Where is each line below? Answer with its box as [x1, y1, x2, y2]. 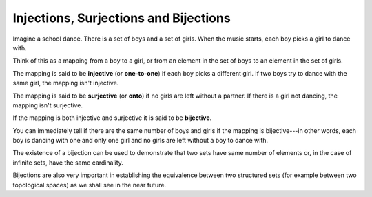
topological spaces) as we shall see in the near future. [12, 180, 167, 189]
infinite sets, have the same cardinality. [12, 158, 124, 167]
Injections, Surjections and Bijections [12, 10, 231, 25]
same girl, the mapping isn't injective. [12, 79, 119, 87]
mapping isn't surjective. [12, 101, 83, 110]
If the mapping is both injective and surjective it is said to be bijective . [12, 114, 212, 122]
